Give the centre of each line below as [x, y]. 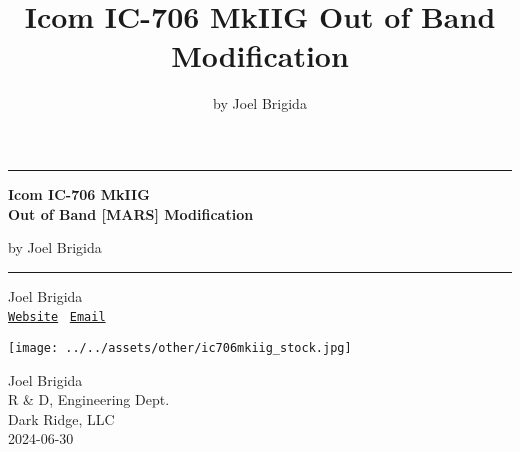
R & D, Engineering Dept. [89, 399]
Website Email [57, 317]
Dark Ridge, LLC [61, 418]
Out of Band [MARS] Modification [131, 213]
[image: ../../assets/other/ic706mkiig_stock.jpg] [180, 347]
